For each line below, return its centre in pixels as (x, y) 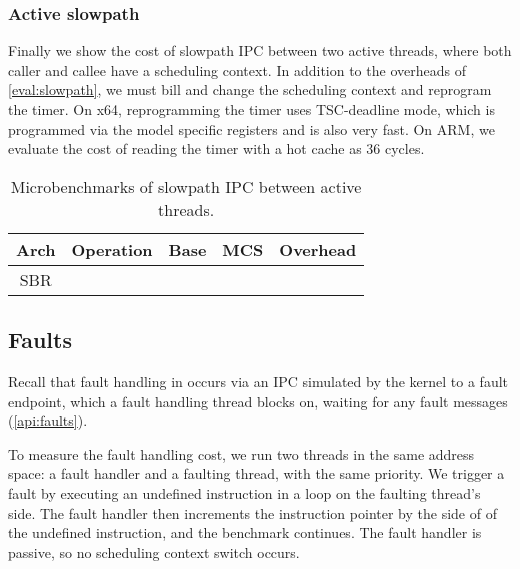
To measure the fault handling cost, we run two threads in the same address (241, 453)
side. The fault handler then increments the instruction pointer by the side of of (252, 512)
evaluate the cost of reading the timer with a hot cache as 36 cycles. (216, 148)
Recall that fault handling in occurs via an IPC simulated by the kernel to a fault (258, 380)
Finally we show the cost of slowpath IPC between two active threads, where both (260, 50)
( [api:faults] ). (48, 420)
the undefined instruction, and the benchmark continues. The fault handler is (245, 532)
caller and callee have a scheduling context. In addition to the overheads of (237, 69)
